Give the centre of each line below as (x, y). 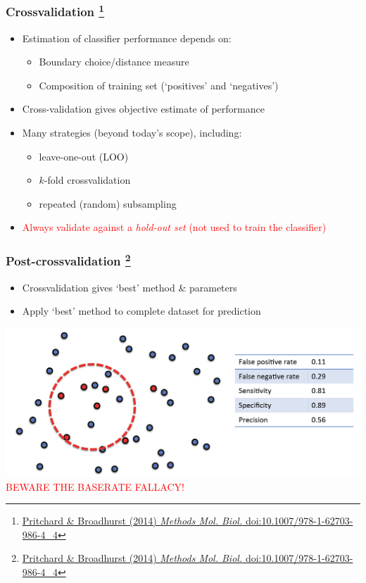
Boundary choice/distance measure (114, 62)
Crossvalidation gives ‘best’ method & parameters (130, 287)
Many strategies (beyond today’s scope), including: (132, 133)
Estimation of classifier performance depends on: (127, 38)
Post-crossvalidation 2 (68, 260)
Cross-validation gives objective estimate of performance (143, 109)
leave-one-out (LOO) (84, 156)
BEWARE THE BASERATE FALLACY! (95, 486)
